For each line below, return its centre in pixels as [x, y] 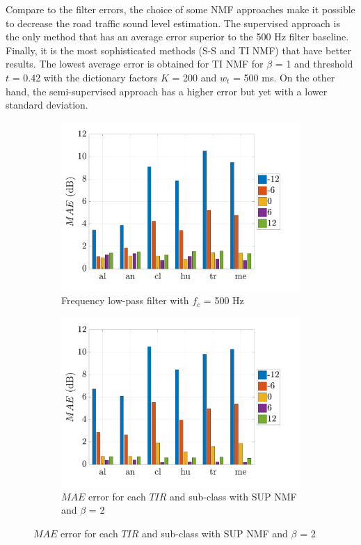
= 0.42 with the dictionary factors [85, 77]
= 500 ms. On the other [284, 77]
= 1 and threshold [314, 64]
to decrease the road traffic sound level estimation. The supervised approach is [173, 23]
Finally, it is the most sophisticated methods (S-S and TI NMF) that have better [179, 50]
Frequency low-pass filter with [125, 300]
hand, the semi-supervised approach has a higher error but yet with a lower [167, 91]
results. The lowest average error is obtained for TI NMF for [135, 64]
